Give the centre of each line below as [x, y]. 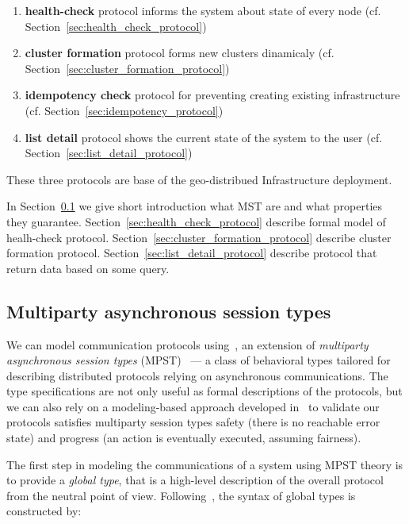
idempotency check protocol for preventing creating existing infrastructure [212, 95]
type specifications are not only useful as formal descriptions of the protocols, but [204, 391]
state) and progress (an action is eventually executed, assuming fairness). [184, 438]
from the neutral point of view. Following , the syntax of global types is [181, 495]
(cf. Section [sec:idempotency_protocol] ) [124, 110]
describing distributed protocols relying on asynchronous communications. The [197, 375]
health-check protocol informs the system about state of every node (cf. [203, 10]
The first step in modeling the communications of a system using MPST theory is [205, 464]
